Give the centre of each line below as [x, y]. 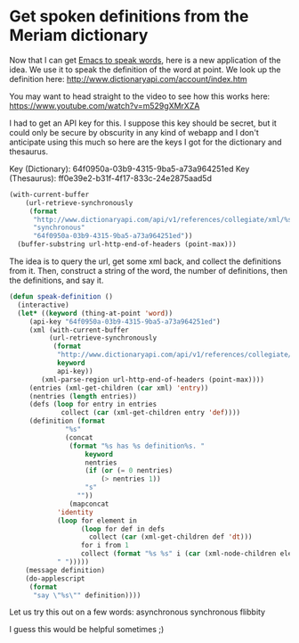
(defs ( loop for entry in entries [93, 404]
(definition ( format [67, 421]
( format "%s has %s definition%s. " [137, 446]
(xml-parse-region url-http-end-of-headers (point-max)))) [153, 379]
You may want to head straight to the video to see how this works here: [140, 96]
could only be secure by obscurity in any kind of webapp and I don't [134, 132]
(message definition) [65, 570]
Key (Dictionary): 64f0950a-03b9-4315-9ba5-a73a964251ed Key [129, 169]
